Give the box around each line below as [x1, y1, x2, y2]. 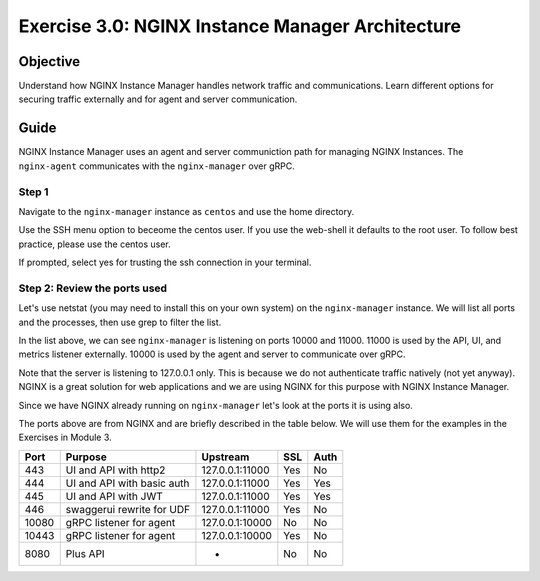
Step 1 [18, 185, 49, 199]
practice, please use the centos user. [18, 238, 171, 250]
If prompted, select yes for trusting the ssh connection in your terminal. [18, 256, 312, 269]
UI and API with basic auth [65, 476, 190, 490]
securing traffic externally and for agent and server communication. [18, 93, 298, 105]
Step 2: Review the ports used [18, 281, 168, 295]
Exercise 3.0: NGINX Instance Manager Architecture [18, 15, 462, 37]
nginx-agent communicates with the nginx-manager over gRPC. [18, 160, 295, 172]
